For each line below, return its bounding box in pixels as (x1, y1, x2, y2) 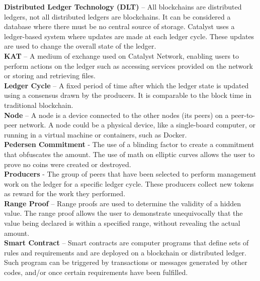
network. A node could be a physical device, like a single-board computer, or (19, 119, 256, 130)
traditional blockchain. (4, 99, 73, 110)
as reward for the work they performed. (4, 188, 126, 199)
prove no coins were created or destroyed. (4, 159, 131, 169)
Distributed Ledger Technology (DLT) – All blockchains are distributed (4, 2, 242, 12)
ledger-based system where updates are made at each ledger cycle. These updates (4, 31, 254, 41)
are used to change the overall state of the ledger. (4, 41, 156, 51)
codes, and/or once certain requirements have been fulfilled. (4, 267, 188, 277)
